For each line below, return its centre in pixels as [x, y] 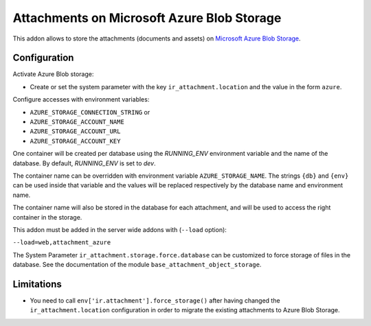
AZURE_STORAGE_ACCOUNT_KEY [75, 141]
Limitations [37, 284]
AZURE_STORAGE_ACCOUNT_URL [75, 131]
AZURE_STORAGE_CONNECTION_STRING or [90, 112]
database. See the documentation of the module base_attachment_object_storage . [137, 265]
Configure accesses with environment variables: [81, 100]
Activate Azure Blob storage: [53, 74]
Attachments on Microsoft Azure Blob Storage [147, 18]
